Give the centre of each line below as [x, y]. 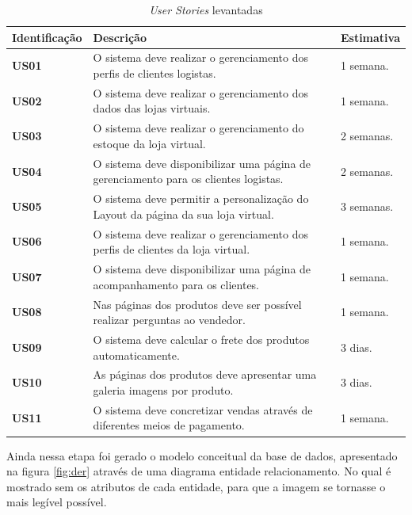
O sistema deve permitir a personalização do [201, 198]
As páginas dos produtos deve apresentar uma [205, 374]
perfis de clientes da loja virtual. [172, 249]
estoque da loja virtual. [149, 143]
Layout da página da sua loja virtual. [183, 214]
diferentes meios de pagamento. [169, 425]
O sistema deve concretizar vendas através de [203, 409]
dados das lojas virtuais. [152, 108]
